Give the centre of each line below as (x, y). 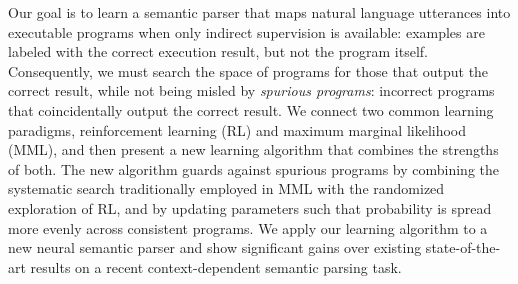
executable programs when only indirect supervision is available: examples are (246, 31)
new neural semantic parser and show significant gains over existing (215, 247)
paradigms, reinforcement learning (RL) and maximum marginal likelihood (237, 129)
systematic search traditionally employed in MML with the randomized (226, 188)
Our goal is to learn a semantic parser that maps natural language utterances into (259, 12)
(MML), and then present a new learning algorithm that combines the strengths (253, 149)
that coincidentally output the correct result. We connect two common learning (251, 109)
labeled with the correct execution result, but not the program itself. (218, 51)
